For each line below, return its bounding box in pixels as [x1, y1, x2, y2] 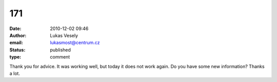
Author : [9, 32, 27, 38]
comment [50, 54, 70, 60]
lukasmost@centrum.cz [50, 40, 100, 46]
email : [9, 40, 23, 46]
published [50, 46, 71, 53]
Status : [9, 46, 26, 53]
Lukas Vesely [50, 32, 78, 38]
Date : [9, 25, 22, 32]
